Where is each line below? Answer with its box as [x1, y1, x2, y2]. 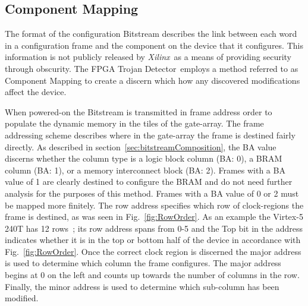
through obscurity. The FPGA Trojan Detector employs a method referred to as [5, 62, 298, 74]
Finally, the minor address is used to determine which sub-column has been [5, 280, 279, 292]
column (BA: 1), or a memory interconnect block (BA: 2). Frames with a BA [5, 163, 285, 176]
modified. [5, 292, 39, 304]
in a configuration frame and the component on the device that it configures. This [5, 39, 303, 51]
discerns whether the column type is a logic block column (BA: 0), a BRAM [5, 152, 282, 165]
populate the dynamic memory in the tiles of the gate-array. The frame [5, 117, 264, 130]
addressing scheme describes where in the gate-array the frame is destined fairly [5, 128, 296, 141]
